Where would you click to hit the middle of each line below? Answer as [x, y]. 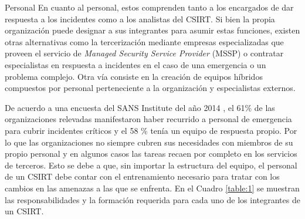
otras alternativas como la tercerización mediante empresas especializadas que [144, 41]
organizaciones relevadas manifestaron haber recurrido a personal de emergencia [148, 119]
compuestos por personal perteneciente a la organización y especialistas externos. [150, 88]
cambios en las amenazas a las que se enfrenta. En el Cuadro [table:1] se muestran [152, 188]
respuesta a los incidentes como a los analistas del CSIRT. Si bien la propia [140, 18]
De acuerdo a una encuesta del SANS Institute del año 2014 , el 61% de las [140, 107]
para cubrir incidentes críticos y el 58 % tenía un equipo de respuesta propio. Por [151, 130]
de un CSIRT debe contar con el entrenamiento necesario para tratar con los [142, 176]
